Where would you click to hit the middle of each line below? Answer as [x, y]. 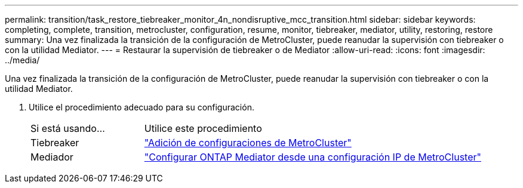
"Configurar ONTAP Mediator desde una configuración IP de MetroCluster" [313, 157]
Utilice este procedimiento [203, 128]
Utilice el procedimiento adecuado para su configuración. [141, 107]
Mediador [52, 157]
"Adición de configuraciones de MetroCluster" [248, 143]
